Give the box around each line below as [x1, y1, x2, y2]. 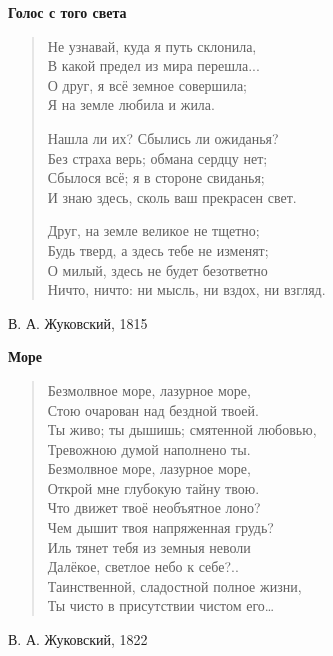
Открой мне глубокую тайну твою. [47, 477, 260, 498]
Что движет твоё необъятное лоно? [47, 497, 261, 518]
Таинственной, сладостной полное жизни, [47, 575, 302, 596]
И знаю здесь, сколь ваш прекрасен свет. [47, 186, 297, 207]
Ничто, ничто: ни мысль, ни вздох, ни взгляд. [47, 279, 326, 300]
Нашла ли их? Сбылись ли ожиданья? [47, 127, 279, 148]
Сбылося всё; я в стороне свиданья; [47, 167, 265, 188]
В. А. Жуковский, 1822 [8, 629, 148, 650]
